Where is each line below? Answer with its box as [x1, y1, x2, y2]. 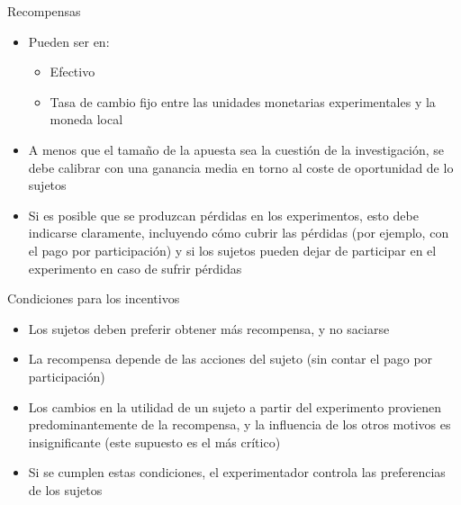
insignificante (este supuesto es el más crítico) [28, 432, 281, 451]
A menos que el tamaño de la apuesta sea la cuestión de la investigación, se [28, 140, 445, 158]
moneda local [50, 110, 123, 129]
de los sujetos [28, 480, 103, 499]
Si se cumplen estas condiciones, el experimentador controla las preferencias [28, 463, 446, 482]
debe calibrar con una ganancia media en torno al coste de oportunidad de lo [28, 158, 454, 176]
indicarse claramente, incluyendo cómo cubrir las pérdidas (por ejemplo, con [28, 223, 449, 242]
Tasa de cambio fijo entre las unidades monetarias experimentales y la [50, 92, 436, 111]
